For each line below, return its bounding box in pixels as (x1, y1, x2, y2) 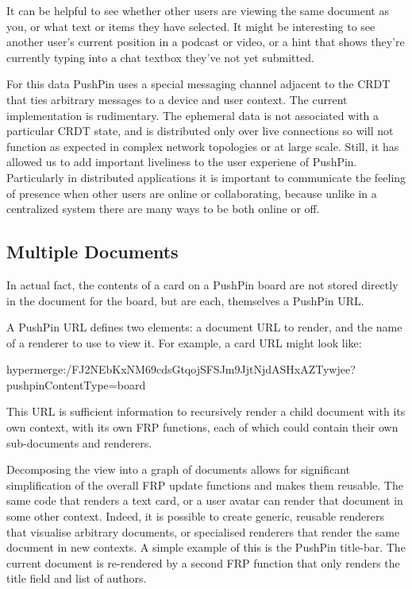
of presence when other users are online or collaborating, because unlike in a (6, 184, 377, 201)
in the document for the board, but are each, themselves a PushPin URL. (6, 292, 364, 308)
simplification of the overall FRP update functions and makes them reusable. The (6, 476, 403, 493)
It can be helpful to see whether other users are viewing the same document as (6, 2, 389, 18)
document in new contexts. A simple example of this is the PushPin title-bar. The (6, 539, 406, 556)
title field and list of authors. (6, 570, 147, 587)
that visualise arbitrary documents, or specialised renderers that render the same (6, 523, 400, 540)
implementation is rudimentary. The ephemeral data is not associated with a (6, 107, 379, 123)
